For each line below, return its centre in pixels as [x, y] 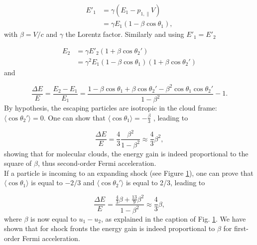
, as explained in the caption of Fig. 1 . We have [173, 218]
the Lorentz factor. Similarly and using [125, 34]
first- [241, 228]
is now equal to [54, 218]
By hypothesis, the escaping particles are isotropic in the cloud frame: [111, 108]
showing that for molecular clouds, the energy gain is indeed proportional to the [126, 153]
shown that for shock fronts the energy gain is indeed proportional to [110, 228]
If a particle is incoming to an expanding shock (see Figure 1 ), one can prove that [129, 173]
